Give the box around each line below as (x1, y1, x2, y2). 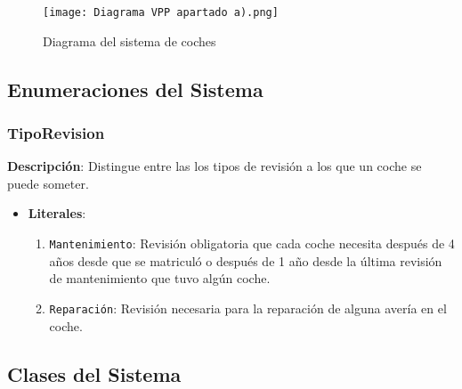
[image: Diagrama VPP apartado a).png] (43, 6, 279, 19)
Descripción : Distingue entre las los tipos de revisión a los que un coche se (7, 157, 422, 175)
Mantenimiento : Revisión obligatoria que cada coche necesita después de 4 (49, 234, 455, 253)
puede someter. (7, 174, 89, 192)
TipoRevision (7, 121, 105, 143)
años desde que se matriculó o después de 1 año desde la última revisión (49, 251, 442, 270)
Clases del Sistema (7, 360, 182, 387)
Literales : (28, 204, 86, 223)
